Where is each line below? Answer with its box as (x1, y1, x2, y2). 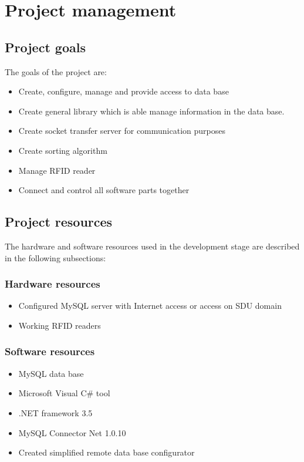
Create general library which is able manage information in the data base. (18, 104, 285, 117)
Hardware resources (5, 276, 100, 291)
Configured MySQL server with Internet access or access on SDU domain (18, 299, 282, 312)
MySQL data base (18, 367, 84, 379)
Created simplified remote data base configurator (18, 446, 195, 458)
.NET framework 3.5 (18, 406, 93, 419)
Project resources (5, 213, 113, 231)
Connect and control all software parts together (18, 184, 190, 196)
